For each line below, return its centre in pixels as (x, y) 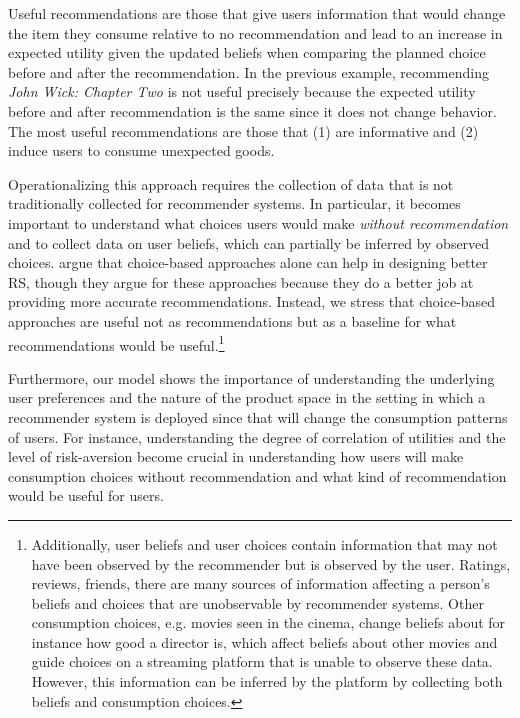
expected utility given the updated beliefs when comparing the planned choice (247, 52)
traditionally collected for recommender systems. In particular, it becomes (234, 203)
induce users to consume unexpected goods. (141, 150)
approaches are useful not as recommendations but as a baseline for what (232, 320)
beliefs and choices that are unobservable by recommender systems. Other (257, 602)
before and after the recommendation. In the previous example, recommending (248, 71)
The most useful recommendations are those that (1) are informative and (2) (243, 130)
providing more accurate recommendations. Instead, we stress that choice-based (252, 301)
